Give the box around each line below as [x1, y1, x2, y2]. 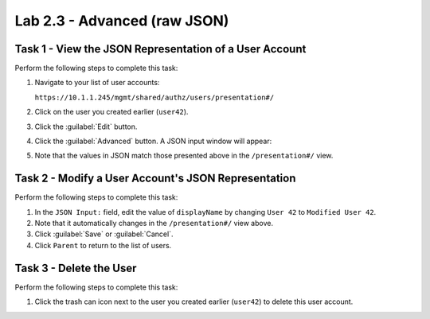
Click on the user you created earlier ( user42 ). [34, 107, 189, 117]
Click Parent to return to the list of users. [34, 240, 172, 250]
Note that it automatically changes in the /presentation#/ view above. [34, 219, 274, 228]
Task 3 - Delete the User [14, 261, 137, 274]
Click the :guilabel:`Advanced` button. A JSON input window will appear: [34, 136, 272, 146]
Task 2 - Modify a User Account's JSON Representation [14, 172, 296, 185]
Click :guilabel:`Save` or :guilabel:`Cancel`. [34, 229, 174, 239]
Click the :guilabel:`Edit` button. [34, 122, 138, 131]
